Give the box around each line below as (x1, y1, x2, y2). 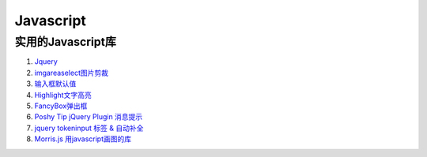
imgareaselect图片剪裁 (34, 68, 108, 77)
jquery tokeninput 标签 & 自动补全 (34, 123, 144, 133)
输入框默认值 (34, 79, 77, 88)
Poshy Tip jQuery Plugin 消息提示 (34, 112, 143, 121)
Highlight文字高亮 (34, 90, 92, 99)
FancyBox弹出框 (34, 101, 88, 110)
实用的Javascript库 (14, 35, 116, 49)
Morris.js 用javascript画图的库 (34, 134, 132, 144)
